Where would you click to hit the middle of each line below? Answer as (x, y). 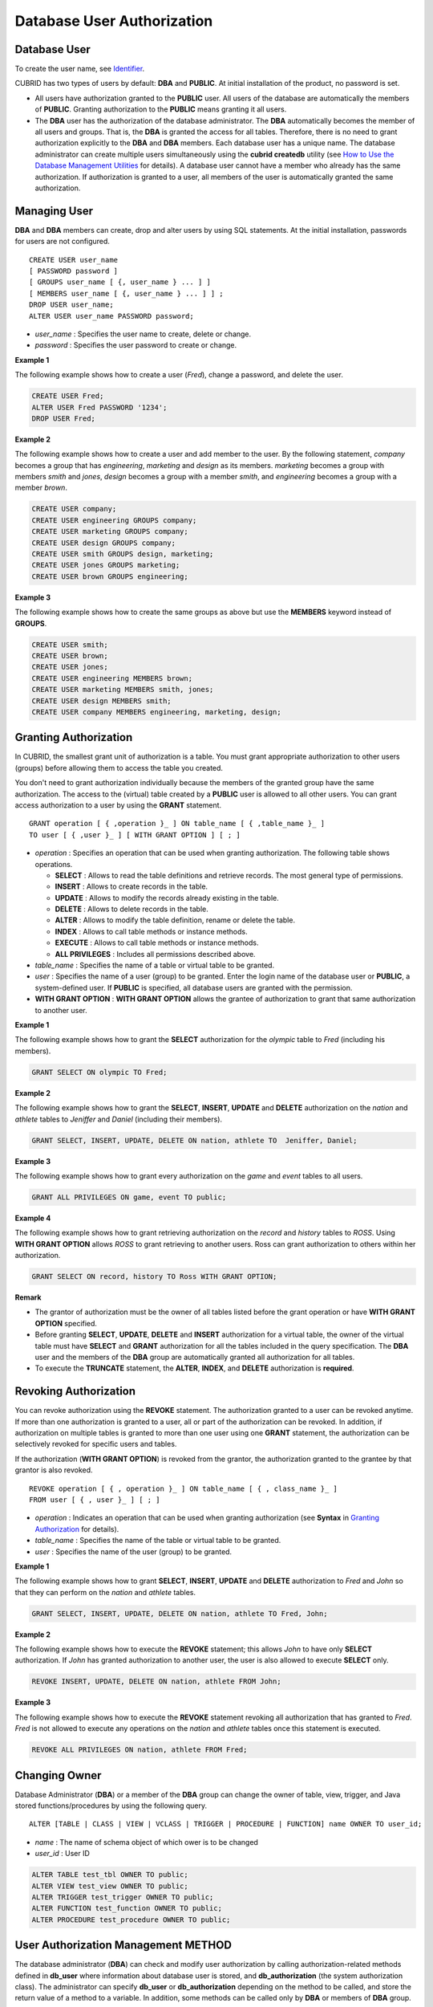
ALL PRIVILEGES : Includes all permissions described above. (155, 954)
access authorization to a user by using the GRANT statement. (118, 805)
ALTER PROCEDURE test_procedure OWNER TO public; (131, 1919)
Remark (28, 1297)
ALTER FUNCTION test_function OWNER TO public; (127, 1908)
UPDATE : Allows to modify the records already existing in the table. (167, 898)
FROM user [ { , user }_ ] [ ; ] (95, 1500)
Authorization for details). (77, 1529)
